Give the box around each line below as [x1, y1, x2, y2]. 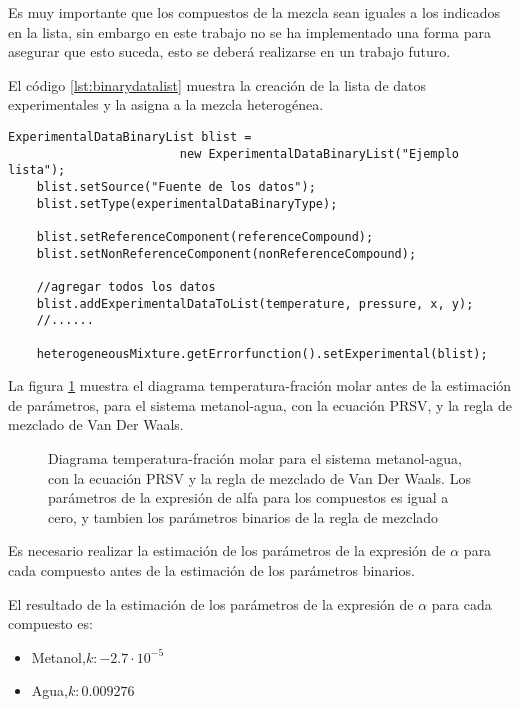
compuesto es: [8, 613, 93, 634]
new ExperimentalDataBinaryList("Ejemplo [179, 146, 460, 161]
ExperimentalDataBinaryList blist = [8, 129, 252, 144]
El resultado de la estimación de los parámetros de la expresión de [8, 593, 414, 614]
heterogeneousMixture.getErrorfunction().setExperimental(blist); [36, 346, 488, 361]
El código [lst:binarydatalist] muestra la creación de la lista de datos [8, 74, 427, 95]
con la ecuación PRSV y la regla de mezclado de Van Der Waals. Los [48, 467, 471, 488]
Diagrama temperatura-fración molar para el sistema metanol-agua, [48, 447, 462, 468]
